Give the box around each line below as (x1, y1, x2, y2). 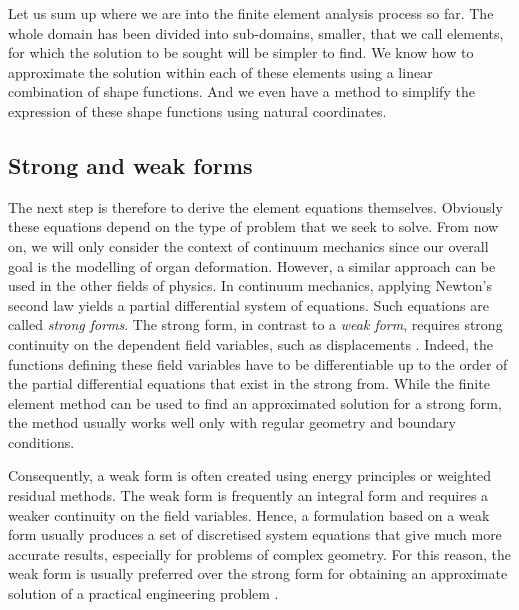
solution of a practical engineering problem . (8, 583, 279, 604)
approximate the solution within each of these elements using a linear (8, 61, 433, 82)
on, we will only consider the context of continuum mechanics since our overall (8, 235, 489, 256)
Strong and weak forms (8, 149, 253, 180)
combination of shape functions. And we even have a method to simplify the (8, 81, 475, 102)
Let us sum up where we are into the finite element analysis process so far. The (8, 3, 494, 23)
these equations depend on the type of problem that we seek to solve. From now (8, 216, 499, 237)
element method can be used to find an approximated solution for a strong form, (8, 392, 502, 413)
